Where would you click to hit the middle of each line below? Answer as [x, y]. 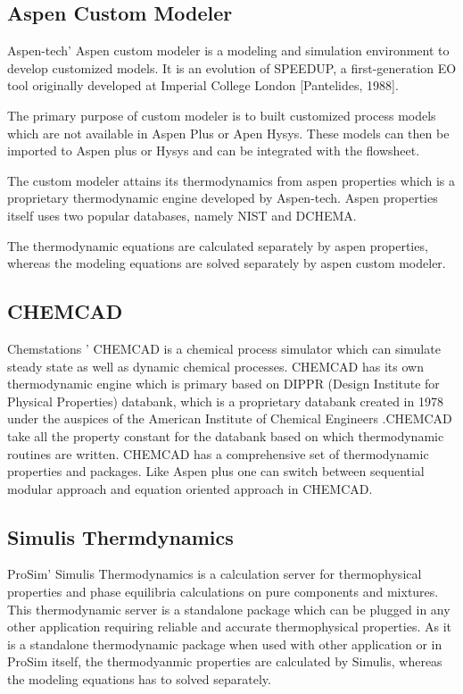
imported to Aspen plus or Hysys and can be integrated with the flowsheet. [214, 151]
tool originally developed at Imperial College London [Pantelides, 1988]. [203, 85]
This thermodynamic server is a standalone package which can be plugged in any [229, 609]
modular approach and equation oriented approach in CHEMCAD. [190, 488]
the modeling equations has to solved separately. [139, 679]
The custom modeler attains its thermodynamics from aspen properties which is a [231, 180]
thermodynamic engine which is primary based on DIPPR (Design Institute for [223, 384]
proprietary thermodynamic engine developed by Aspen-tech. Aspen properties [223, 198]
